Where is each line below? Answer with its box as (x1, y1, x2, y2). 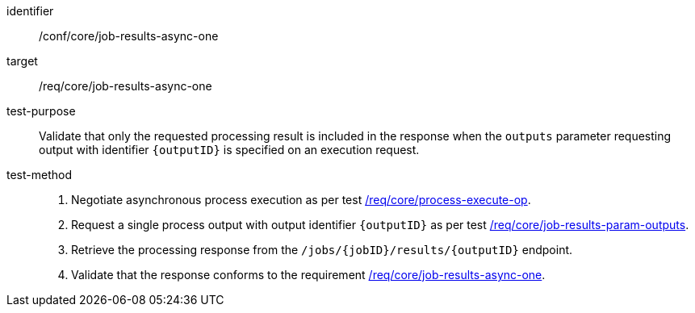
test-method (6, 168, 72, 182)
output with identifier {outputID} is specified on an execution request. (39, 143, 420, 156)
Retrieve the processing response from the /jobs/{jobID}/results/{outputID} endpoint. (71, 243, 573, 257)
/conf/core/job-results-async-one (39, 29, 219, 43)
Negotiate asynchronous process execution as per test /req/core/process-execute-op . (71, 193, 531, 207)
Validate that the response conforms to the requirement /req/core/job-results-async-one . (71, 268, 546, 282)
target (6, 54, 38, 68)
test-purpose (6, 104, 76, 118)
